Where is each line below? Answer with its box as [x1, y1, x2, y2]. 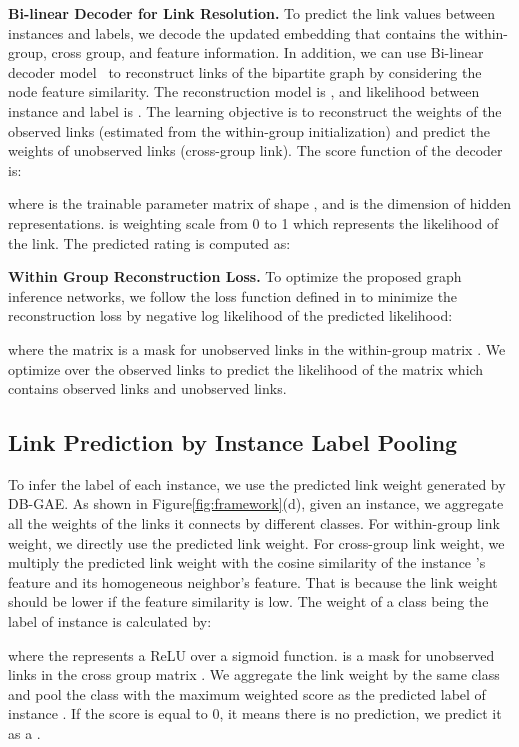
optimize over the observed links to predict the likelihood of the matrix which [8, 358, 484, 379]
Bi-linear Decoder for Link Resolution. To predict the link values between [8, 3, 495, 23]
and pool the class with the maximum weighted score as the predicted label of [8, 683, 486, 704]
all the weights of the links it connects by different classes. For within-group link [8, 513, 500, 534]
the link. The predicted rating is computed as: [8, 232, 291, 253]
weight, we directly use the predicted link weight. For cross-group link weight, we [8, 532, 505, 553]
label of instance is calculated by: [8, 611, 212, 632]
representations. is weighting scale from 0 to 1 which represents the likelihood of [8, 212, 499, 233]
